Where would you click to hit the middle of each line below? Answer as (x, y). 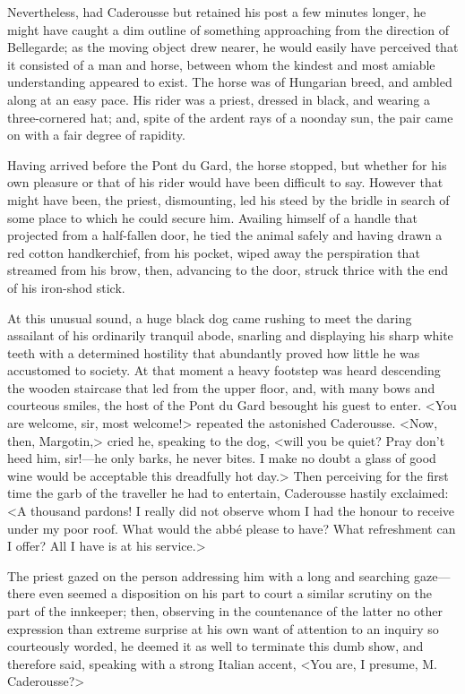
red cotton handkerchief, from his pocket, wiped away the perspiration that (214, 252)
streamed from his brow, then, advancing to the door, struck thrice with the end (228, 270)
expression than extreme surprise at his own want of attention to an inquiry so (223, 628)
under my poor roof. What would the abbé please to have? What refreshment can (232, 528)
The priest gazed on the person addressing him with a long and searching (209, 575)
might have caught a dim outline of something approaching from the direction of (228, 29)
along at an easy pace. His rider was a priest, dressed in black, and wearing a (219, 99)
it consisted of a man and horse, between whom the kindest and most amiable (221, 64)
